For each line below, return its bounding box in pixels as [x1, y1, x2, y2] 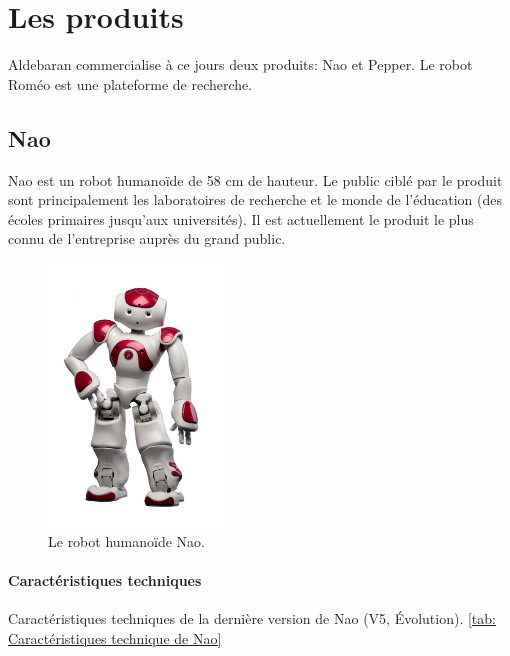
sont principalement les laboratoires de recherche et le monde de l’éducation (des [8, 189, 502, 210]
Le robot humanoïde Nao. [48, 531, 205, 552]
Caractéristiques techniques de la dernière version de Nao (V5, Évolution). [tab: [8, 608, 496, 629]
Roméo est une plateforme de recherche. [8, 73, 253, 94]
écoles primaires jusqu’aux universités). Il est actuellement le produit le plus [8, 208, 474, 229]
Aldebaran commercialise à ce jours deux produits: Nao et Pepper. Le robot [8, 54, 473, 75]
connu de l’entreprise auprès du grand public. [8, 228, 286, 249]
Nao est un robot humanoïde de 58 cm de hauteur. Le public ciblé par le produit [8, 169, 503, 190]
